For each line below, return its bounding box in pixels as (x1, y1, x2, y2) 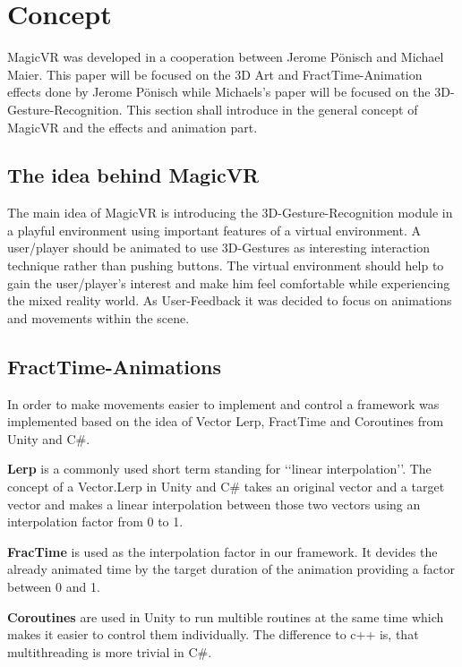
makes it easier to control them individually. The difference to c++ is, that (7, 625, 419, 644)
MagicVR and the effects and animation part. (7, 117, 258, 136)
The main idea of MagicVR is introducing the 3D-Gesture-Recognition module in (7, 203, 453, 222)
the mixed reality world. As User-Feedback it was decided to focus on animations (7, 291, 452, 310)
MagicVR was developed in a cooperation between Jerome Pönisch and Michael (7, 47, 444, 66)
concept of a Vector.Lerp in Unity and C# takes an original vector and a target (7, 477, 445, 496)
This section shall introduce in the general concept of (126, 99, 418, 118)
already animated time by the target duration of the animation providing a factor (7, 560, 455, 578)
